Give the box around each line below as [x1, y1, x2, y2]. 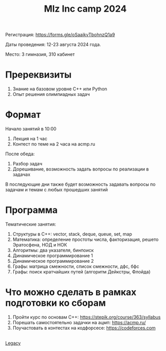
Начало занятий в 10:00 [5, 126, 57, 132]
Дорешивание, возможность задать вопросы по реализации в [12, 166, 149, 172]
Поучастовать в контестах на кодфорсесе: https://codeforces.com [12, 325, 156, 331]
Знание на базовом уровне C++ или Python [12, 86, 108, 92]
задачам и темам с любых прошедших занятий [5, 187, 108, 193]
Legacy [5, 340, 21, 346]
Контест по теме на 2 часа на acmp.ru [12, 141, 95, 147]
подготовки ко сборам [5, 297, 106, 309]
